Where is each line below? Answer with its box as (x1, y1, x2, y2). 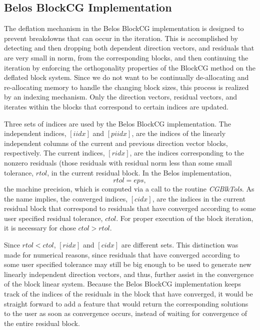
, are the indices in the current (152, 193, 246, 203)
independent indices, (4, 128, 66, 138)
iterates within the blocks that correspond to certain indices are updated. (4, 101, 228, 111)
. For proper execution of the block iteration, (116, 212, 253, 223)
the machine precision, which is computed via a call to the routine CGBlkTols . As (4, 183, 254, 194)
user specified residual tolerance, (4, 212, 103, 223)
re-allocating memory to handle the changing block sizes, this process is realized (4, 81, 249, 92)
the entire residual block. (4, 317, 80, 328)
